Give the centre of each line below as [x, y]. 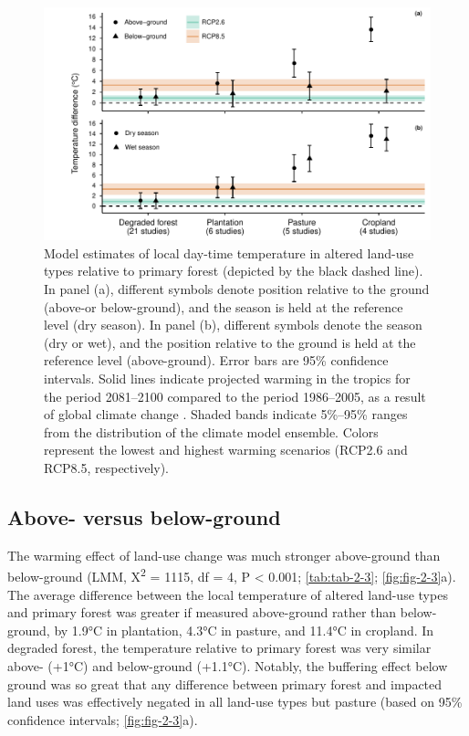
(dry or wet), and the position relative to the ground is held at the [230, 342]
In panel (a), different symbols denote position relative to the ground [237, 289]
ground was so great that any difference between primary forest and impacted [225, 683]
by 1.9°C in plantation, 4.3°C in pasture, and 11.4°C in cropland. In [244, 630]
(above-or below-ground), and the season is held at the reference [224, 306]
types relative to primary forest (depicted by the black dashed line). [234, 271]
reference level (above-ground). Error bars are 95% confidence [216, 360]
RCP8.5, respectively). [107, 467]
